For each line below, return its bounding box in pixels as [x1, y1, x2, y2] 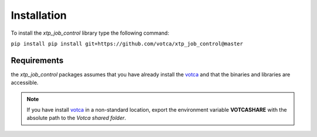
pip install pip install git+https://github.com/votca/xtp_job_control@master [11, 40, 244, 47]
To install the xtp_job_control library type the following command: [11, 29, 170, 36]
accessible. [11, 79, 39, 86]
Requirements [11, 55, 64, 65]
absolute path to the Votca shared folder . [26, 115, 126, 122]
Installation [11, 9, 67, 22]
